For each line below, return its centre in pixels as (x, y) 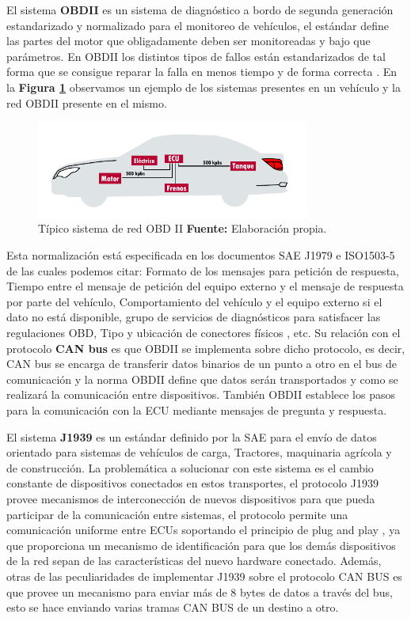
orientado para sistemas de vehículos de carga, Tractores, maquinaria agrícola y (199, 452)
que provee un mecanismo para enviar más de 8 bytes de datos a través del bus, (200, 591)
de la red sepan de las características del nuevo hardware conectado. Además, (194, 561)
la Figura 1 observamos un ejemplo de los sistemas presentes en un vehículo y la (204, 87)
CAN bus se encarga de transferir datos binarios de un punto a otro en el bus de (202, 364)
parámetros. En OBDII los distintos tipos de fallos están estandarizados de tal (196, 56)
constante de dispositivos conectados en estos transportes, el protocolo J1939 (192, 483)
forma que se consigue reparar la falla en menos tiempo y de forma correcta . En (202, 72)
